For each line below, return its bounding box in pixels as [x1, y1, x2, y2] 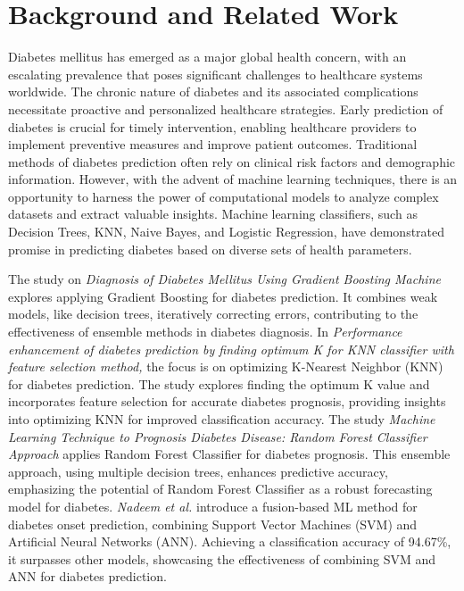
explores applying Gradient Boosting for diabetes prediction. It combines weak [8, 287, 438, 305]
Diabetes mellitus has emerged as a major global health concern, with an [8, 47, 407, 66]
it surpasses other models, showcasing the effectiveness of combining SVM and [8, 549, 436, 568]
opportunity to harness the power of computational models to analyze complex [8, 187, 439, 205]
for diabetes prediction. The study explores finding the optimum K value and [8, 374, 430, 393]
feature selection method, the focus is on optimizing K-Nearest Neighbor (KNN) [8, 357, 443, 376]
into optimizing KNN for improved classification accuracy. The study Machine [8, 410, 435, 428]
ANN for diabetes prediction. [8, 567, 167, 586]
